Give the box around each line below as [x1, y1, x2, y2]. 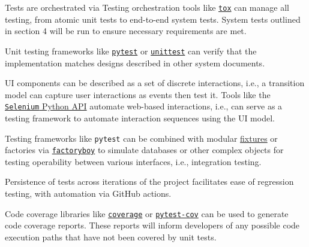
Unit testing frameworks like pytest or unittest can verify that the [5, 44, 257, 57]
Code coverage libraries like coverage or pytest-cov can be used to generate [5, 207, 289, 219]
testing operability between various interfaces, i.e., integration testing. [5, 155, 262, 167]
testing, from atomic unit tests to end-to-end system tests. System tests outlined [5, 13, 301, 25]
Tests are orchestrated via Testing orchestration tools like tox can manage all [5, 1, 289, 13]
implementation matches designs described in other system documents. [5, 56, 265, 69]
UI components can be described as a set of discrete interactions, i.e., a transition [5, 77, 305, 89]
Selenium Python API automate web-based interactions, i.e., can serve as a [5, 100, 283, 112]
